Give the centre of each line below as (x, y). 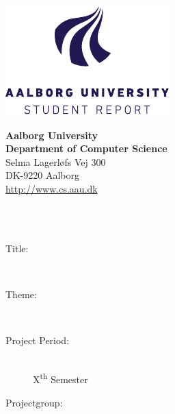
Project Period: (38, 340)
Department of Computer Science (86, 148)
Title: (17, 248)
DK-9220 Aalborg (42, 175)
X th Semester (60, 378)
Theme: (21, 294)
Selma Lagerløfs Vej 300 (56, 161)
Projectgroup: (34, 402)
